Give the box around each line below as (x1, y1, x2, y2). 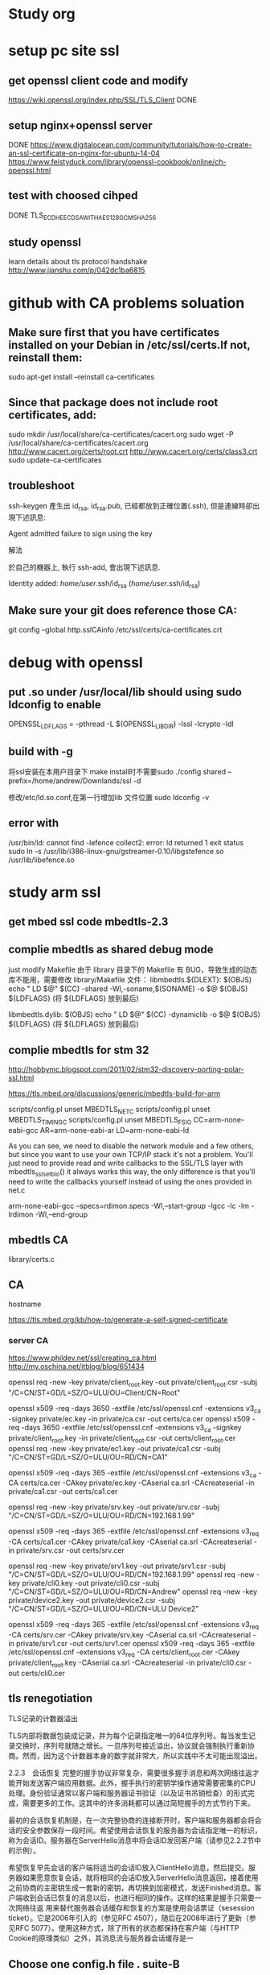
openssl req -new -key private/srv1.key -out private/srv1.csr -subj (8, 1561, 227, 1571)
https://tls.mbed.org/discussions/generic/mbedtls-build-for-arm (8, 1089, 221, 1098)
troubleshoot (8, 479, 75, 492)
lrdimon (8, 1209, 34, 1219)
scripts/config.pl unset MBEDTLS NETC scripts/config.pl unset (8, 1105, 211, 1116)
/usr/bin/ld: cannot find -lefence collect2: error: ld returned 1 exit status (8, 837, 244, 847)
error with (8, 816, 59, 830)
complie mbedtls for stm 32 (8, 1043, 149, 1056)
